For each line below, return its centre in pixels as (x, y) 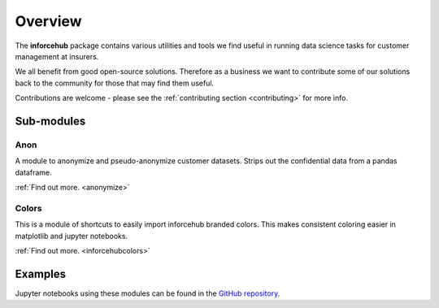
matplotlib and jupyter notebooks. (72, 236)
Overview (48, 21)
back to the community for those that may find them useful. (115, 83)
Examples (41, 273)
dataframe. (33, 172)
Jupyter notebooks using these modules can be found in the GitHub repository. (148, 293)
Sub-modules (50, 121)
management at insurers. (57, 56)
